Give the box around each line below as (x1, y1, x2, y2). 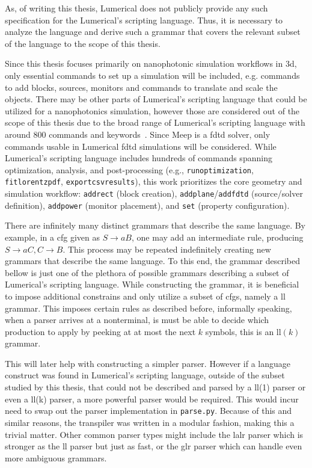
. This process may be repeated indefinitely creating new (63, 242, 271, 255)
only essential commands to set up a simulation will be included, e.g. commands (5, 69, 300, 81)
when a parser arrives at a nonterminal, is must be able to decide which (5, 313, 269, 326)
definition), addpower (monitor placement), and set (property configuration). (5, 199, 290, 211)
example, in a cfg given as (5, 230, 100, 243)
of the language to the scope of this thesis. (5, 37, 161, 49)
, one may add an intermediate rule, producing (132, 230, 304, 243)
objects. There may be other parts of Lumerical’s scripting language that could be (5, 93, 307, 105)
